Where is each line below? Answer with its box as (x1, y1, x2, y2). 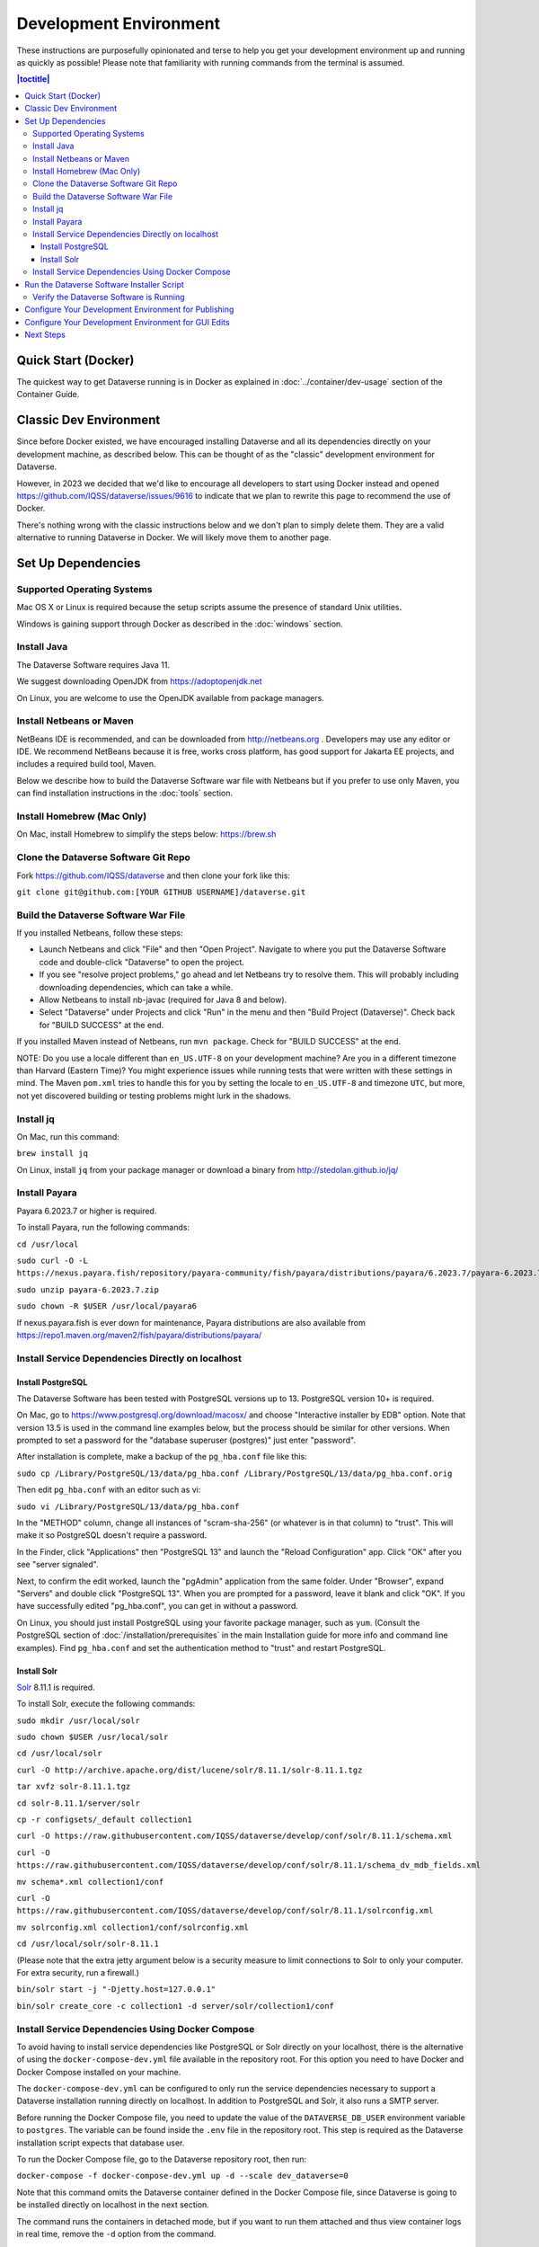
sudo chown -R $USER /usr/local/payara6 (16, 1301, 198, 1311)
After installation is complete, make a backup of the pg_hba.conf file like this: (16, 1452, 307, 1462)
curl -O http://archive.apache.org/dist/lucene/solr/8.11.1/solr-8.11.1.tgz (16, 1764, 363, 1775)
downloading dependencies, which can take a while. (39, 981, 234, 992)
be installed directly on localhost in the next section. (16, 2199, 210, 2210)
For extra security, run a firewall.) (16, 1967, 139, 1977)
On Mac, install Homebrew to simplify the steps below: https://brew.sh (16, 829, 277, 839)
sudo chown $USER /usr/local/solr (16, 1732, 169, 1743)
